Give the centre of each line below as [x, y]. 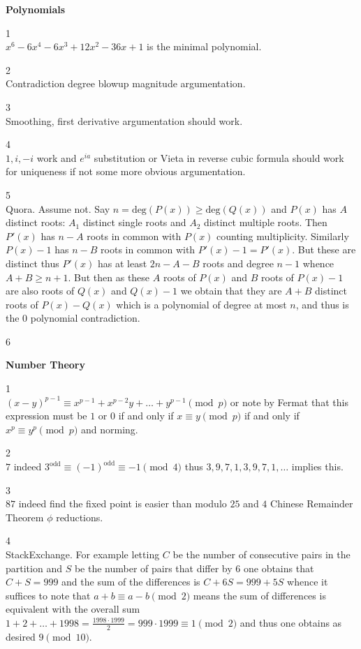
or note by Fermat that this [289, 402]
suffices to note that [48, 595]
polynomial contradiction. [85, 318]
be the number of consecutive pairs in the [261, 554]
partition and [34, 568]
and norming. [109, 429]
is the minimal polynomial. [204, 46]
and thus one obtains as [291, 622]
